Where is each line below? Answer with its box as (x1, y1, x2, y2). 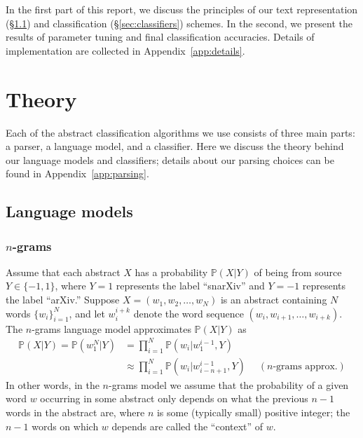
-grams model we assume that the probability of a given (109, 377, 349, 392)
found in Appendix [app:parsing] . (6, 166, 149, 181)
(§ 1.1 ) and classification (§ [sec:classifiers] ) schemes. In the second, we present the (6, 15, 353, 30)
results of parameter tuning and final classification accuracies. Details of (6, 29, 315, 44)
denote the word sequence (133, 306, 244, 320)
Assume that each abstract (6, 264, 121, 279)
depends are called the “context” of (111, 418, 263, 433)
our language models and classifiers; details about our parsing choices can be (6, 152, 334, 167)
